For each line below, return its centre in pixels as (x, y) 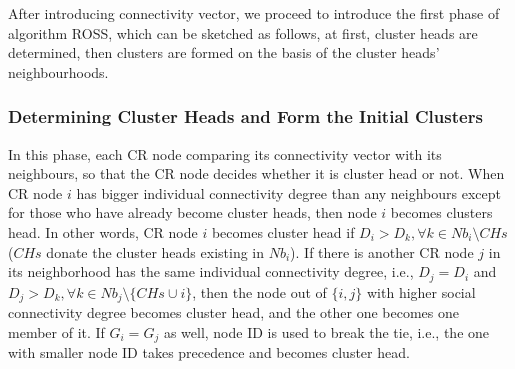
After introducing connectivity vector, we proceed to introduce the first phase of (254, 13)
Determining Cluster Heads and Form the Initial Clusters (245, 116)
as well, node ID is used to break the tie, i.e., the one (326, 331)
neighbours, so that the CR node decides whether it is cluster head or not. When (256, 173)
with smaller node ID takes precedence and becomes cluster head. (209, 352)
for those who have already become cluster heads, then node (192, 212)
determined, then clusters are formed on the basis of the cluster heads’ (224, 52)
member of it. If (56, 331)
